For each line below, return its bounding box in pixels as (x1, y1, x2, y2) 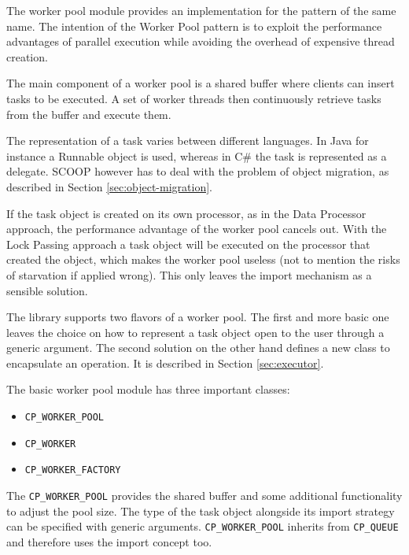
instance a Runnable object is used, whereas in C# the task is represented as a (6, 147, 387, 164)
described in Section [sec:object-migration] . (6, 178, 212, 194)
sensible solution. (6, 282, 88, 298)
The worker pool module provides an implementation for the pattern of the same (6, 2, 396, 18)
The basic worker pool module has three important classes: (6, 381, 290, 398)
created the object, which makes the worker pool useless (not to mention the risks (6, 251, 400, 268)
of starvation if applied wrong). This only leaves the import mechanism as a (6, 266, 372, 283)
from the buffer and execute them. (6, 105, 171, 122)
